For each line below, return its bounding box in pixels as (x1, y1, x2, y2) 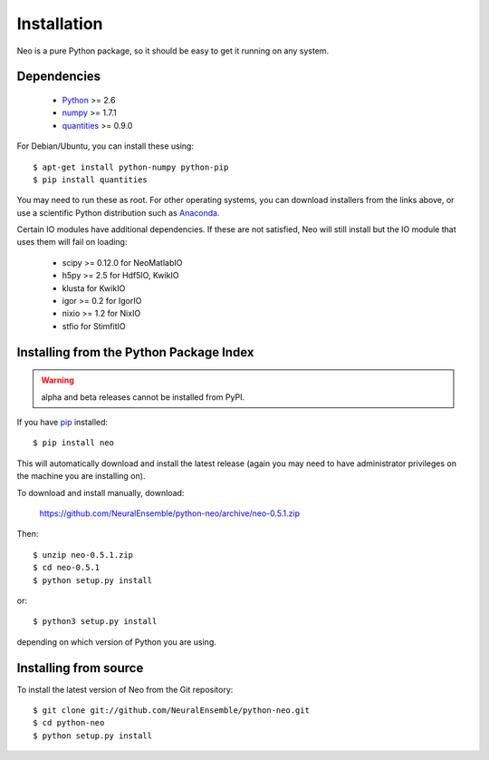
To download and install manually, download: (16, 487, 185, 498)
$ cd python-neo (33, 717, 105, 728)
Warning (41, 375, 74, 385)
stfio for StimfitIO (62, 320, 126, 331)
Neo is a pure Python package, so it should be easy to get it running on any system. (16, 45, 330, 56)
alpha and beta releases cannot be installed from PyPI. (41, 391, 244, 403)
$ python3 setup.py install (33, 617, 158, 627)
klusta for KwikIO (62, 282, 126, 294)
